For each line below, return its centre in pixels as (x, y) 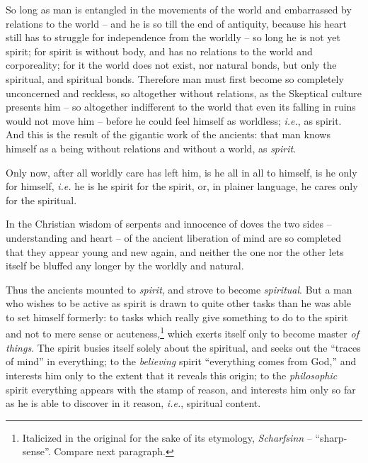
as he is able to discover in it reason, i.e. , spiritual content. (133, 403)
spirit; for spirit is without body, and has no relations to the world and (159, 51)
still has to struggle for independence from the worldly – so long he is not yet (173, 37)
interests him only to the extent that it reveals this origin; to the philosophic (172, 375)
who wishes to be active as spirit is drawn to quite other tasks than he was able (178, 303)
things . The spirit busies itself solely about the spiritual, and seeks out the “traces (183, 347)
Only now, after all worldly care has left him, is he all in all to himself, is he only (182, 172)
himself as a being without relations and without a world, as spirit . (151, 148)
